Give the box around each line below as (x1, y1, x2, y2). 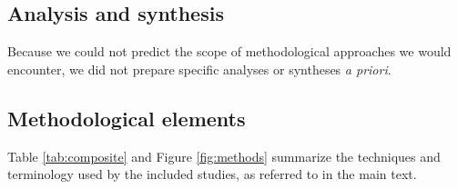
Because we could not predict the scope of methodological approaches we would (7, 42, 452, 61)
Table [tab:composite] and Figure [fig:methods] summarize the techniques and (7, 146, 441, 165)
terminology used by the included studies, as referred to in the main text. (7, 164, 417, 184)
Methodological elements (7, 104, 246, 132)
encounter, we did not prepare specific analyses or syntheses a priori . (7, 59, 392, 78)
